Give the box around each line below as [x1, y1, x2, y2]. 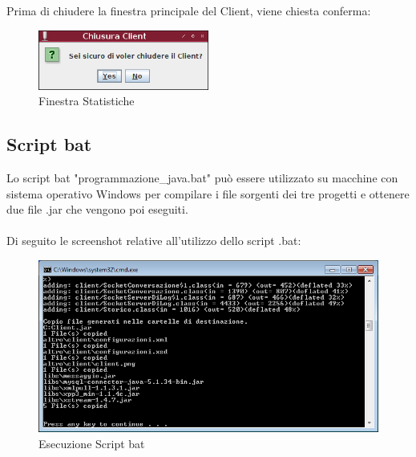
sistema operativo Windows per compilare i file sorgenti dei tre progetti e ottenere [6, 185, 410, 202]
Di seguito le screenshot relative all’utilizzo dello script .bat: [6, 232, 301, 249]
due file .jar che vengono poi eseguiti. [6, 201, 188, 218]
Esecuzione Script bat [38, 435, 145, 451]
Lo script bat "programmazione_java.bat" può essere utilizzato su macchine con [6, 169, 398, 186]
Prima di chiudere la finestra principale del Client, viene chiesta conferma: [6, 2, 371, 18]
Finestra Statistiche [38, 92, 135, 109]
